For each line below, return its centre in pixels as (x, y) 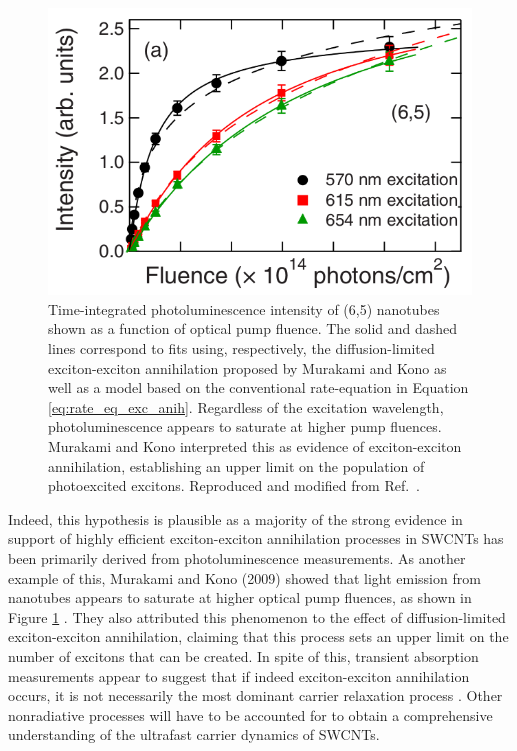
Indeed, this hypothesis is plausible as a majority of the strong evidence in (235, 518)
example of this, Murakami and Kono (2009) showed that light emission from (244, 577)
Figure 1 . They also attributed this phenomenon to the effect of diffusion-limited (257, 616)
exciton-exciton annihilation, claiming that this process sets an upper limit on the (258, 636)
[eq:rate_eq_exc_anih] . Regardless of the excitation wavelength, (246, 406)
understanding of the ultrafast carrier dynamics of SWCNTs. (194, 734)
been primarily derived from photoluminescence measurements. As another (237, 557)
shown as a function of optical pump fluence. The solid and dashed (253, 328)
